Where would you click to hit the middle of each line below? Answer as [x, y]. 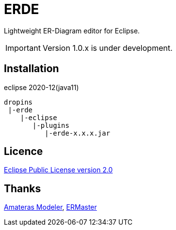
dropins [18, 102]
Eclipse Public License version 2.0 [58, 170]
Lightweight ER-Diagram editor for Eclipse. [72, 31]
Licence [24, 152]
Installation [32, 69]
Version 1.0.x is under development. [107, 48]
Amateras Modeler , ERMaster [50, 207]
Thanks [23, 188]
